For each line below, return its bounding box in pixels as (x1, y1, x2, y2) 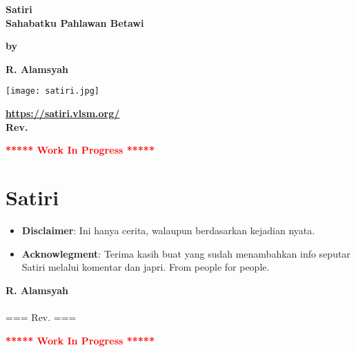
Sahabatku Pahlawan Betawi (6, 15, 144, 30)
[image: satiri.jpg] (6, 86, 100, 96)
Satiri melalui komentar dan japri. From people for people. (21, 260, 270, 274)
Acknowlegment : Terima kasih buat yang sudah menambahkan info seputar (21, 246, 350, 260)
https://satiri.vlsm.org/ (6, 106, 120, 121)
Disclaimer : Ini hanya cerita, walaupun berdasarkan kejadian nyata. (21, 222, 315, 237)
